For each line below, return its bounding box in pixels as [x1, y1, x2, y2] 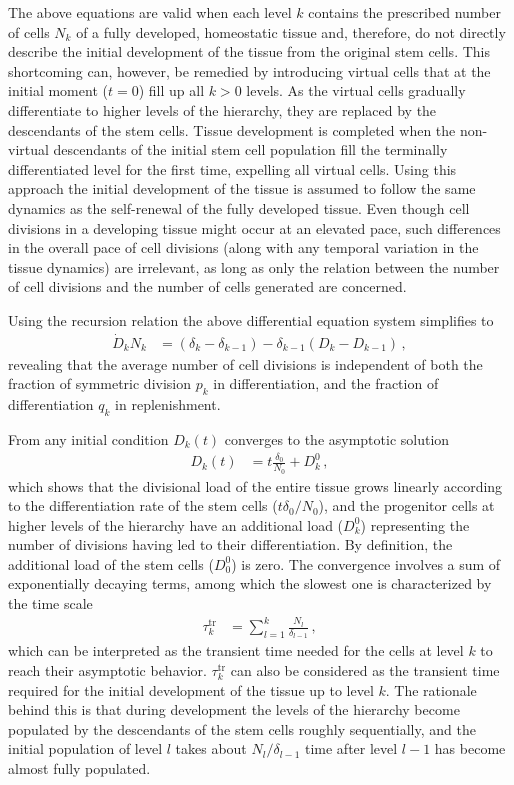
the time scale [8, 593, 93, 614]
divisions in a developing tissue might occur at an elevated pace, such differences [8, 217, 501, 238]
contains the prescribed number [308, 2, 501, 22]
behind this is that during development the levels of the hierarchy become [8, 699, 460, 720]
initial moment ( [8, 80, 108, 101]
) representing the [360, 514, 470, 535]
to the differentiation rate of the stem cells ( [8, 495, 278, 516]
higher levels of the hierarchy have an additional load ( [8, 514, 344, 535]
